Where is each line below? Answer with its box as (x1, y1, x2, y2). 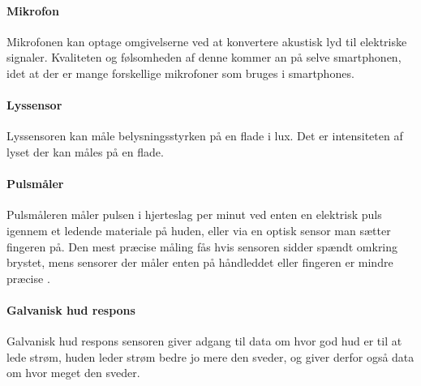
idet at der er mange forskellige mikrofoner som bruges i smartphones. (6, 64, 354, 81)
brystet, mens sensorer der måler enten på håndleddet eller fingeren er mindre (6, 254, 393, 271)
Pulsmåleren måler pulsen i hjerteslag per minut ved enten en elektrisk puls (6, 206, 382, 223)
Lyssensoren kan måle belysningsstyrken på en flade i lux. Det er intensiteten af (6, 127, 403, 144)
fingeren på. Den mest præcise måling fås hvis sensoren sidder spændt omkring (6, 238, 398, 255)
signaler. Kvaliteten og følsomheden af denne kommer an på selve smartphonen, (6, 49, 402, 66)
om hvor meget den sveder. (6, 364, 140, 381)
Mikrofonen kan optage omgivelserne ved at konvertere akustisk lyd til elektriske (6, 32, 407, 49)
